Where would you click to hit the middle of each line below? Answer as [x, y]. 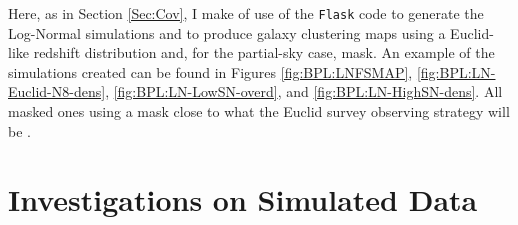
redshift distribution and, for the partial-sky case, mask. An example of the [264, 52]
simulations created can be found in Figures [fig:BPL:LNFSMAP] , [210, 71]
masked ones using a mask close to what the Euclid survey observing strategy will [259, 111]
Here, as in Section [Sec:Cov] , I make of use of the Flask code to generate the [246, 13]
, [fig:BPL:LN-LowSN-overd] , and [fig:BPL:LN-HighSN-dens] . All [304, 91]
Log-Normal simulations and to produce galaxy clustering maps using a [227, 32]
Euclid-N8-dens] [57, 91]
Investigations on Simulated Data [243, 199]
